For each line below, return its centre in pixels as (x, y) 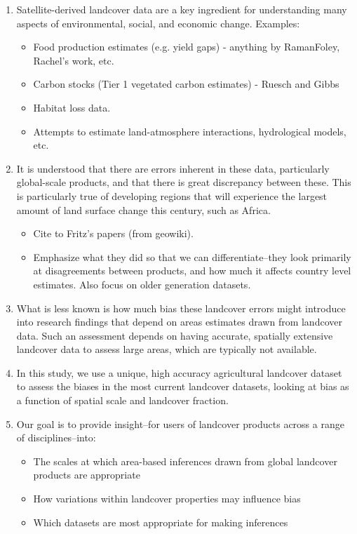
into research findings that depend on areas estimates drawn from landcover (179, 322)
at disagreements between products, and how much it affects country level (192, 271)
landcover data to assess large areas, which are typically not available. (167, 349)
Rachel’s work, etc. (74, 60)
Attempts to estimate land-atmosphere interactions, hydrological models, (190, 131)
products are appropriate (87, 475)
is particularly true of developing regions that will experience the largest (172, 195)
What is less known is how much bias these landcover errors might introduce (181, 308)
